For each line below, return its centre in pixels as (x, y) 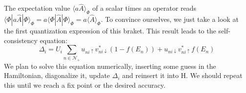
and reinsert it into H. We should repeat (182, 75)
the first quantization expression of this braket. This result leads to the (110, 31)
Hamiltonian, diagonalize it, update (57, 75)
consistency (21, 40)
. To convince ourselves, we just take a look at (170, 19)
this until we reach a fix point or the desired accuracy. (85, 85)
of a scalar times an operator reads (144, 8)
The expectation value (37, 8)
